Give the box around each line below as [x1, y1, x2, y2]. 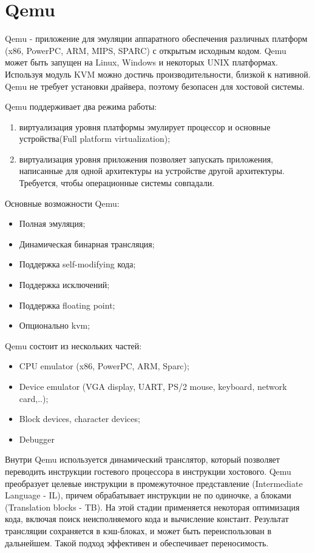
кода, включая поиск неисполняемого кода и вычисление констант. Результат [5, 512, 289, 525]
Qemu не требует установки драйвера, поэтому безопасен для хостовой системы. [5, 79, 305, 92]
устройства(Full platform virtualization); [19, 132, 171, 145]
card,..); [19, 392, 49, 404]
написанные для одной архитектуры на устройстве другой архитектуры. [19, 164, 285, 177]
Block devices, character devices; [19, 412, 140, 425]
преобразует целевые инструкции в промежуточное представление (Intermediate [5, 477, 303, 489]
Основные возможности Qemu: [5, 196, 120, 209]
